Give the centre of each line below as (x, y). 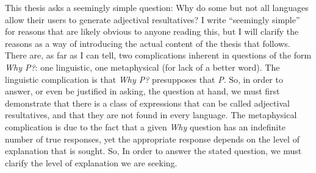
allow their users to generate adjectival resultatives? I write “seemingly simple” (153, 19)
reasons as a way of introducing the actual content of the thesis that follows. (148, 43)
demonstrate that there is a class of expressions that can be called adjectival (147, 103)
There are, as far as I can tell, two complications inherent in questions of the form (158, 55)
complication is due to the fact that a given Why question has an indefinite (145, 126)
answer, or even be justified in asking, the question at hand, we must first (142, 91)
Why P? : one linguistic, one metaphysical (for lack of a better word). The (142, 67)
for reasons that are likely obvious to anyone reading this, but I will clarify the (152, 31)
